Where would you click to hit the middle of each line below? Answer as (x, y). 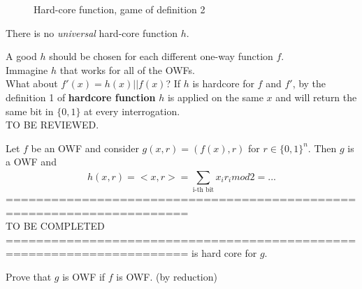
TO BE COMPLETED (55, 226)
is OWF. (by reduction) (167, 277)
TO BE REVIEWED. (52, 125)
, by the (309, 83)
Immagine (27, 69)
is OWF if (84, 277)
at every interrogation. (132, 111)
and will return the (316, 97)
